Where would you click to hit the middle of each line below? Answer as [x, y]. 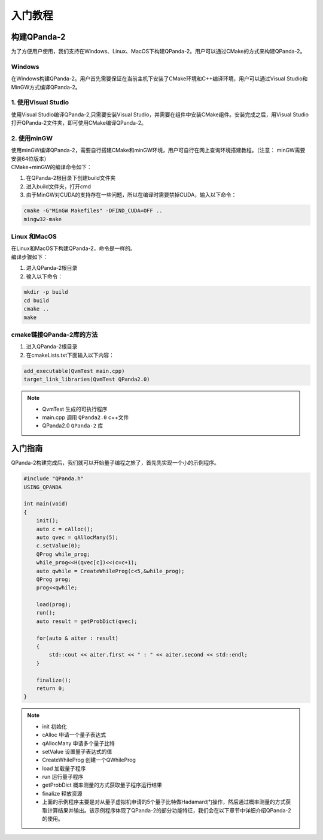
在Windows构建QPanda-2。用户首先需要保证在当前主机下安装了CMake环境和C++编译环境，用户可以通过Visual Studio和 [159, 79]
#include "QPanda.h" [54, 479]
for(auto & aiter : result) [77, 638]
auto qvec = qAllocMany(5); [77, 537]
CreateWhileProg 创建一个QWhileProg [89, 760]
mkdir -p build [46, 292]
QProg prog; [54, 579]
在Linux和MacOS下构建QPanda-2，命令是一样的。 [73, 248]
